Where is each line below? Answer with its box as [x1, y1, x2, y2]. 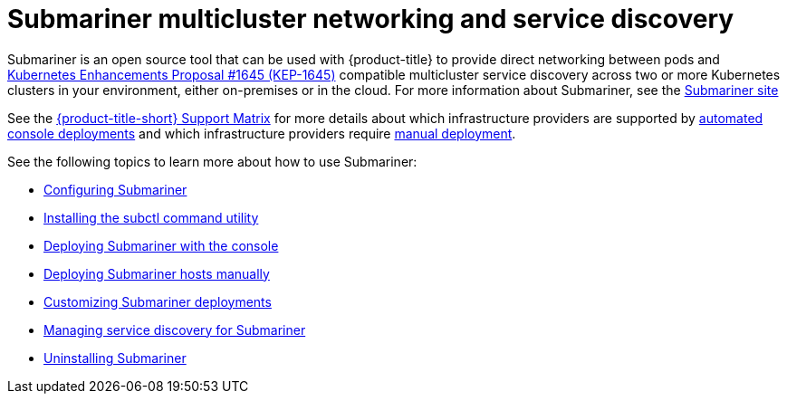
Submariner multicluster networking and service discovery [7, 4, 734, 34]
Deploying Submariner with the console [43, 237, 279, 253]
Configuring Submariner [43, 181, 187, 197]
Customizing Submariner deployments [43, 293, 272, 310]
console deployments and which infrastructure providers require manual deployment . [7, 125, 516, 141]
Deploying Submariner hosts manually [43, 265, 270, 282]
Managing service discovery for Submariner [43, 321, 306, 338]
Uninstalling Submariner [43, 349, 187, 366]
